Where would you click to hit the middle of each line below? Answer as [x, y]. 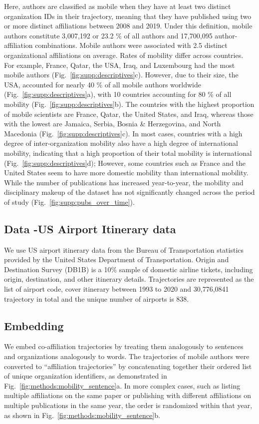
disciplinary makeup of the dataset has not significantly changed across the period [129, 192]
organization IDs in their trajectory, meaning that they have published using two [128, 16]
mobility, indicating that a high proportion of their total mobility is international [128, 153]
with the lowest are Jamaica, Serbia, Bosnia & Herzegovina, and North [113, 124]
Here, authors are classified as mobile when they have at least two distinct [118, 6]
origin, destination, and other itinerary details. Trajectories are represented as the [129, 279]
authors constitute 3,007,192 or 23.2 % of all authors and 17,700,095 [108, 35]
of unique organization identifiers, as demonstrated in [86, 376]
